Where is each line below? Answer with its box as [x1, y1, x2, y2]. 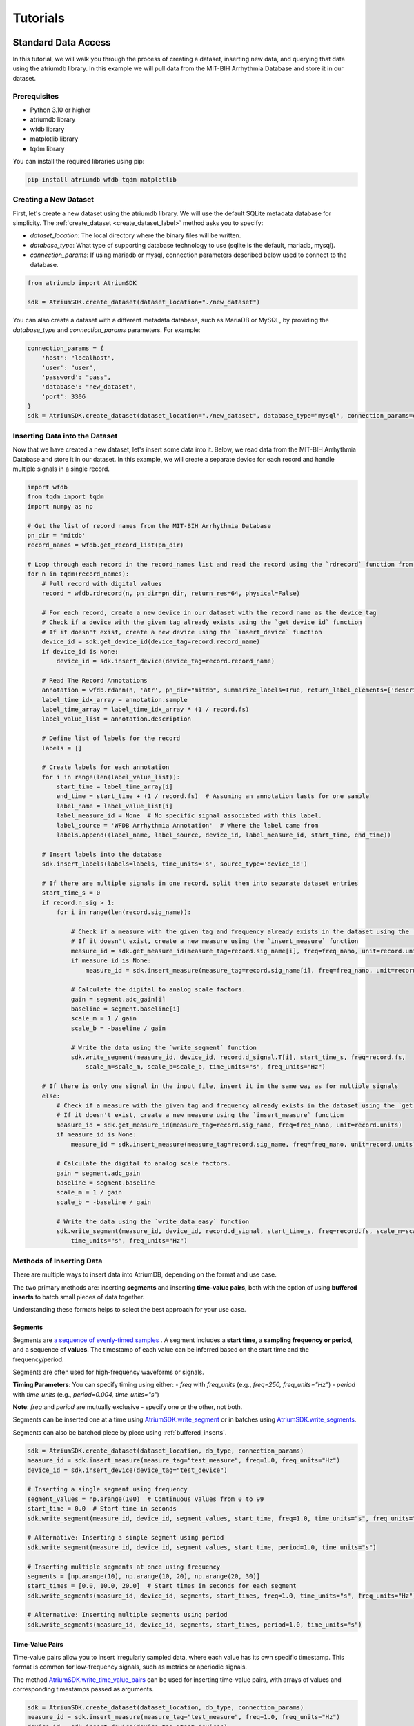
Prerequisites [12, 91, 59, 101]
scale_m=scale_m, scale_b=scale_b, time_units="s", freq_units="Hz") [85, 1063, 326, 1071]
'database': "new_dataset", [41, 383, 137, 391]
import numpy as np [27, 503, 93, 510]
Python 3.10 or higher [30, 106, 91, 114]
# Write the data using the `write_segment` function [70, 1043, 257, 1051]
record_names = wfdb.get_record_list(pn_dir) [27, 541, 184, 549]
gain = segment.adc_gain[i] [70, 995, 166, 1003]
